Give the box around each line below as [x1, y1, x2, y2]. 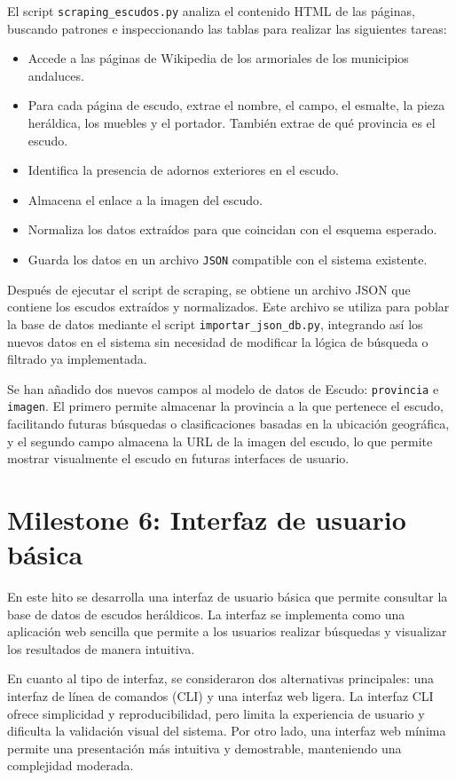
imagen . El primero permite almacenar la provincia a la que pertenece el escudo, [7, 397, 444, 415]
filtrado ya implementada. [7, 350, 147, 368]
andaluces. [28, 66, 84, 84]
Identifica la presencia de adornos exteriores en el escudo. [28, 161, 339, 179]
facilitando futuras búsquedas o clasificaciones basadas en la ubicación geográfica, [7, 414, 450, 432]
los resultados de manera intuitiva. [7, 639, 195, 658]
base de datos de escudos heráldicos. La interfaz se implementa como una [7, 604, 405, 623]
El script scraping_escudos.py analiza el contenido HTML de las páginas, [7, 2, 415, 20]
